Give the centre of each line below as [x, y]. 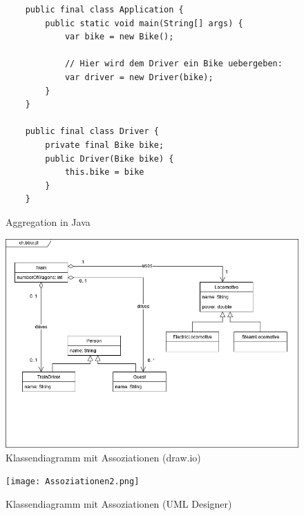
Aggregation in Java [48, 221]
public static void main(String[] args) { [144, 23]
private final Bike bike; [105, 145]
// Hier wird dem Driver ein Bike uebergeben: [173, 64]
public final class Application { [104, 10]
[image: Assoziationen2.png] [73, 482]
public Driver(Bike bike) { [110, 159]
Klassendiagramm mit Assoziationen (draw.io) [103, 457]
